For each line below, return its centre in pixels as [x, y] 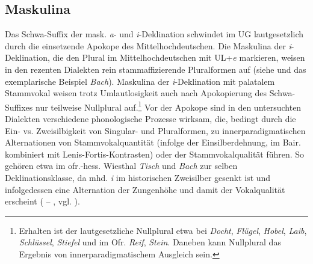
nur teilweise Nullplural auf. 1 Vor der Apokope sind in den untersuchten [169, 106]
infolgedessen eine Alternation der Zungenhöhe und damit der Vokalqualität [145, 189]
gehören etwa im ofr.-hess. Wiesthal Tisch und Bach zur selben [121, 166]
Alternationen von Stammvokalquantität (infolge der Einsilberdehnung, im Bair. [153, 142]
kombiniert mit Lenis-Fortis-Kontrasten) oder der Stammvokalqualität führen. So [155, 154]
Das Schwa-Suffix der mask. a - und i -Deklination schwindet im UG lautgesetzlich [154, 34]
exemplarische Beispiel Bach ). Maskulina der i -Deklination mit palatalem [140, 81]
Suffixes [19, 107]
